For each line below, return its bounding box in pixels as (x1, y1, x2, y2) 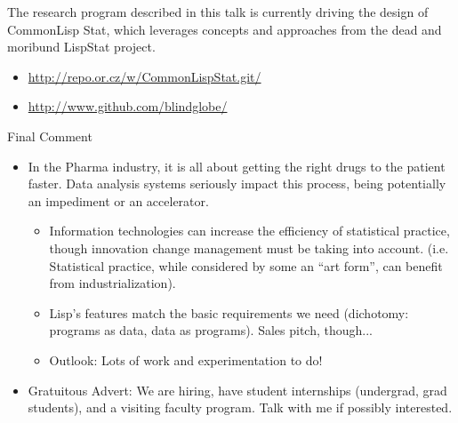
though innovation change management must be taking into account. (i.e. (49, 238, 449, 257)
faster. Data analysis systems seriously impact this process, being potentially (28, 174, 446, 193)
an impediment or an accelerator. (28, 191, 209, 210)
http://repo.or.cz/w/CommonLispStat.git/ (28, 67, 261, 85)
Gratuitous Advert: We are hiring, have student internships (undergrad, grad (28, 380, 447, 399)
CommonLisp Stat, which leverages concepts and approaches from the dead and (7, 20, 442, 38)
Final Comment (7, 126, 92, 145)
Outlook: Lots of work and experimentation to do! (49, 350, 323, 369)
